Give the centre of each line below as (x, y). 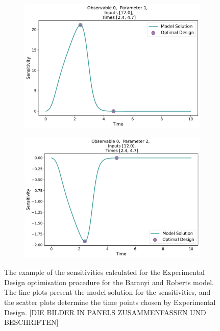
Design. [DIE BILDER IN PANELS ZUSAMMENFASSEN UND (105, 312)
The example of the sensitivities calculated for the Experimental (104, 272)
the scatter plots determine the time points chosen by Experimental (110, 302)
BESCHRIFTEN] (31, 322)
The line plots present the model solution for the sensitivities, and (107, 292)
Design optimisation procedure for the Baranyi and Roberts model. (109, 282)
